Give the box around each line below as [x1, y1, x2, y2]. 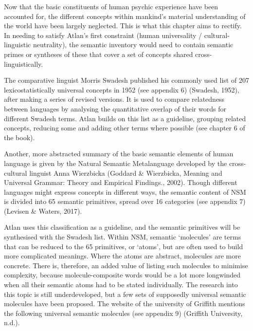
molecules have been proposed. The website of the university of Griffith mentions [4, 298, 245, 309]
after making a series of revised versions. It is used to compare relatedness [4, 94, 225, 104]
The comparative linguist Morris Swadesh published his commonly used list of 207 [4, 75, 249, 85]
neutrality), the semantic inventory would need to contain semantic [33, 39, 234, 50]
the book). [4, 132, 35, 142]
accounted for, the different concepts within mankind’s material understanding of [4, 11, 246, 21]
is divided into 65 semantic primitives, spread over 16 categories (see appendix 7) [4, 196, 246, 206]
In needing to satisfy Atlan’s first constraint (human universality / [4, 30, 202, 40]
